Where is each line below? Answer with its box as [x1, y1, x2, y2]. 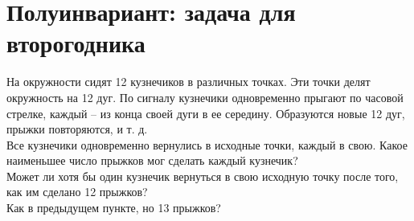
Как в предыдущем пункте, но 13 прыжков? [6, 199, 221, 216]
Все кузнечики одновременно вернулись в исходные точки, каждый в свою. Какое [6, 136, 408, 153]
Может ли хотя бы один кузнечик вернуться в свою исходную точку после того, [6, 167, 399, 184]
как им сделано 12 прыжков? [6, 183, 148, 200]
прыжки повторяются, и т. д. [6, 121, 148, 137]
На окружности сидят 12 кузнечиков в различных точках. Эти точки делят [6, 73, 371, 90]
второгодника [6, 27, 146, 59]
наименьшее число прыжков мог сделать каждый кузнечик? [6, 152, 298, 169]
